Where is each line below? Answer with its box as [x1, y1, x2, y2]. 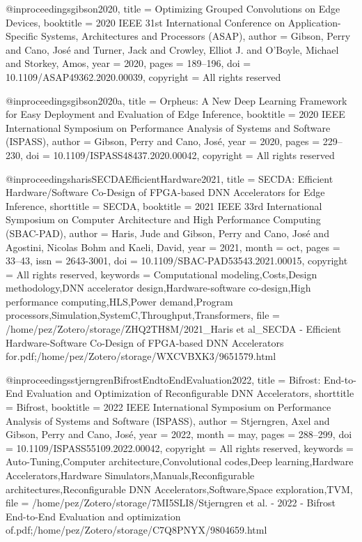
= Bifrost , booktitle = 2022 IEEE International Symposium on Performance [6, 400, 331, 414]
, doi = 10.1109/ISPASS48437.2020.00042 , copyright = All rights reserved [20, 147, 335, 162]
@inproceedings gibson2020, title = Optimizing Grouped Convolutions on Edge [6, 1, 340, 15]
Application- [288, 15, 341, 29]
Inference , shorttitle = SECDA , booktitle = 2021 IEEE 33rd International [6, 198, 322, 213]
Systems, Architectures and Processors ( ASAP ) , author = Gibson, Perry [40, 29, 351, 43]
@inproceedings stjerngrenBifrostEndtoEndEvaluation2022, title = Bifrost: [6, 372, 321, 386]
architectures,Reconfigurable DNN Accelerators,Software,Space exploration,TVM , [6, 481, 353, 496]
